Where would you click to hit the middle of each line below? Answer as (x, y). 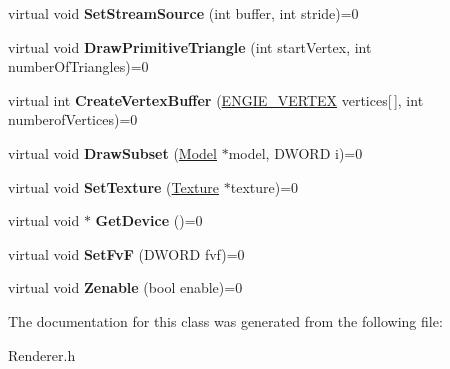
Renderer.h (42, 354)
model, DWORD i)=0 (295, 152)
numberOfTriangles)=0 (78, 66)
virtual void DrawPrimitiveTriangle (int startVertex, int (190, 46)
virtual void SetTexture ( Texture (114, 186)
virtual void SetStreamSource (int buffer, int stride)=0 (183, 13)
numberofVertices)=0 (73, 119)
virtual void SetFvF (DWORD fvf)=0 (126, 253)
